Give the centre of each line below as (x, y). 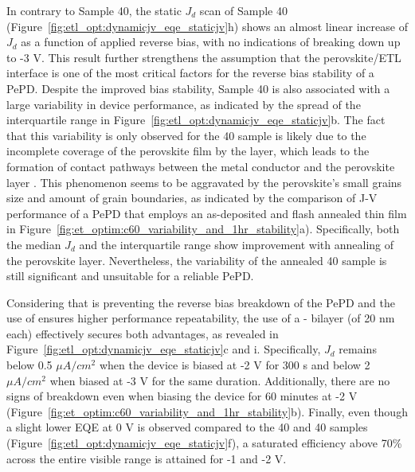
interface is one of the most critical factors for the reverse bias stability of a (190, 73)
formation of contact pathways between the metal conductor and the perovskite (201, 166)
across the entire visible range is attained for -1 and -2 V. (147, 458)
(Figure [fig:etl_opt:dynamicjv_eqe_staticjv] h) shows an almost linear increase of (207, 26)
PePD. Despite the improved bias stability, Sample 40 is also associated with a (198, 88)
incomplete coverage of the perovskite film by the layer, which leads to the (188, 151)
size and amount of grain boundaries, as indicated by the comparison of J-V (192, 198)
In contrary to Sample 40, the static (94, 10)
